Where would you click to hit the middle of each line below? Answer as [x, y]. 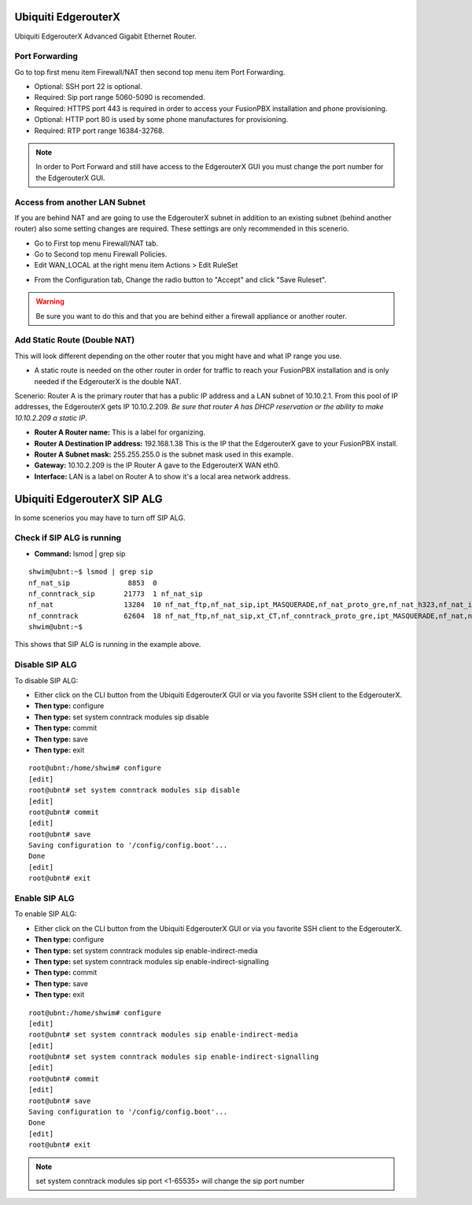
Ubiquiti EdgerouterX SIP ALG [88, 499]
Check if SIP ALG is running [68, 538]
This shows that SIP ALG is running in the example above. [108, 645]
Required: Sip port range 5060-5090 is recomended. [120, 98]
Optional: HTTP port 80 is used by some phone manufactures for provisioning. [161, 120]
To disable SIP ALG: [46, 680]
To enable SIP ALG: [46, 914]
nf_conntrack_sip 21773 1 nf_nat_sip [116, 593]
